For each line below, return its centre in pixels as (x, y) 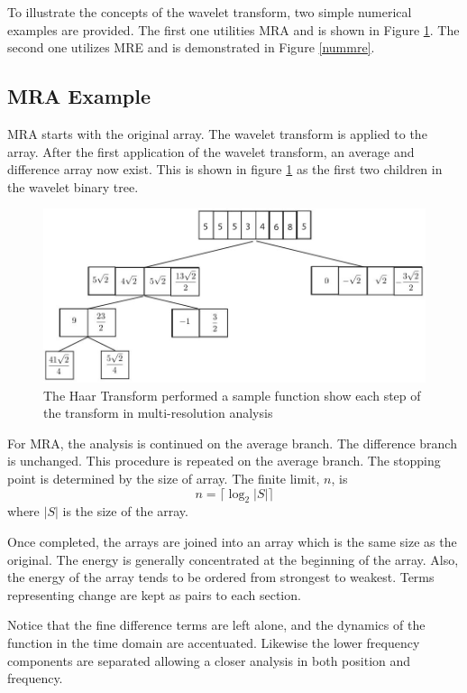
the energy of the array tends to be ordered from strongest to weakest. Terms (221, 577)
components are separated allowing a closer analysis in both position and (209, 660)
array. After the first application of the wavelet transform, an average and (211, 151)
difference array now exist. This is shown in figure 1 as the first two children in (225, 169)
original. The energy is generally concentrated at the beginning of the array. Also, (233, 559)
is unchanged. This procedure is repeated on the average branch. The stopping (224, 461)
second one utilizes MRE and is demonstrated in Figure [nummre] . (191, 47)
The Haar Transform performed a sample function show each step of (232, 395)
